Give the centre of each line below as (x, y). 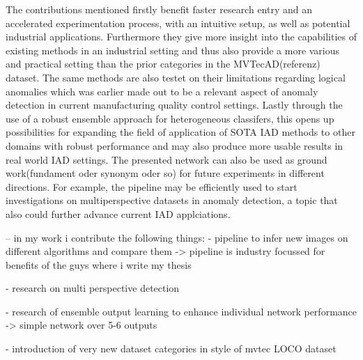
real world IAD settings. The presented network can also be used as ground (167, 159)
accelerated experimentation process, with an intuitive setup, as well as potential (178, 23)
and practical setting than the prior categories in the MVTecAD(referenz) (163, 64)
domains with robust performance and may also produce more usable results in (175, 145)
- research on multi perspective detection (93, 288)
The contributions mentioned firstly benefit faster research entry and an (159, 9)
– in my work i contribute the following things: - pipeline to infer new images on (177, 237)
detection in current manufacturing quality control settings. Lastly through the (174, 105)
